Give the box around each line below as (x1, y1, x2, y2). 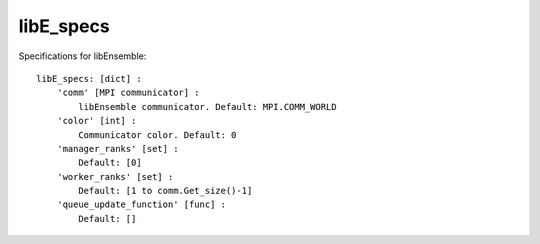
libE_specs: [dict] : (36, 73, 142, 84)
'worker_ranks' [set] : (56, 171, 174, 182)
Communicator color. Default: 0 (78, 129, 237, 140)
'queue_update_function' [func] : (56, 199, 227, 210)
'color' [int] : (56, 115, 137, 127)
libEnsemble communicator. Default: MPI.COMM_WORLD (78, 101, 337, 112)
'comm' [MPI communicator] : (56, 87, 200, 99)
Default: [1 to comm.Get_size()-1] (78, 185, 253, 197)
